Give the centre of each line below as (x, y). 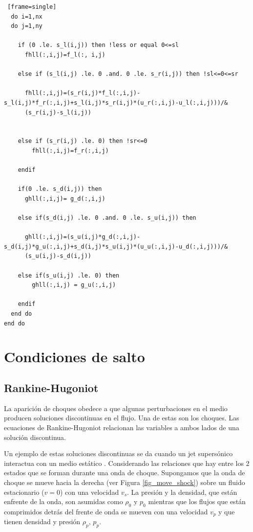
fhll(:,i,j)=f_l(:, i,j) (65, 55)
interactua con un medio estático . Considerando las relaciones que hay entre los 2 (127, 463)
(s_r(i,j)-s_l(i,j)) (58, 112)
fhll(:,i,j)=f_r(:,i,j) (70, 150)
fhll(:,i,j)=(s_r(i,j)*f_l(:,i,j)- (83, 93)
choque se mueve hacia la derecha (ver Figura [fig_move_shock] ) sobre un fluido (125, 482)
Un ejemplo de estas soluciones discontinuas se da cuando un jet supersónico (118, 453)
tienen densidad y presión (42, 521)
